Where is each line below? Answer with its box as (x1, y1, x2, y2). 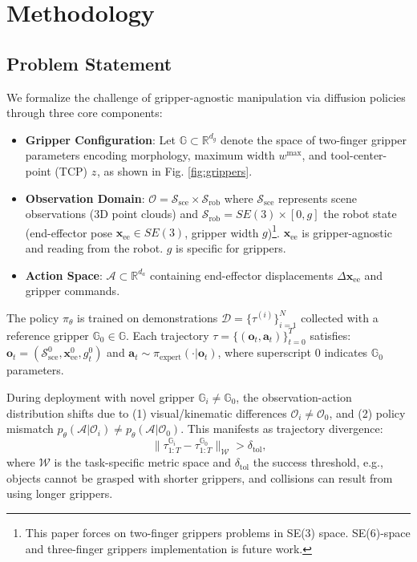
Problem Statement (6, 51, 172, 75)
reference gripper (6, 326, 89, 343)
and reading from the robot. (25, 239, 164, 256)
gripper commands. (25, 282, 120, 299)
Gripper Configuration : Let (25, 131, 176, 148)
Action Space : (25, 266, 103, 283)
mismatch (6, 420, 54, 437)
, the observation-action (236, 388, 352, 405)
